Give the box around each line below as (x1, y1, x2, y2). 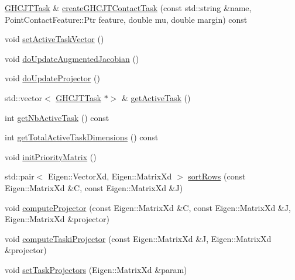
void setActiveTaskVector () (5, 33, 104, 45)
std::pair (5, 170, 35, 182)
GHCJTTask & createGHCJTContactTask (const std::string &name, (5, 2, 252, 13)
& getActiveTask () (121, 91, 191, 103)
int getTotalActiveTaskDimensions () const (5, 131, 159, 143)
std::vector (5, 91, 42, 103)
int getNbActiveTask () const (5, 111, 109, 123)
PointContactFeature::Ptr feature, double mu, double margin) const (5, 13, 248, 25)
